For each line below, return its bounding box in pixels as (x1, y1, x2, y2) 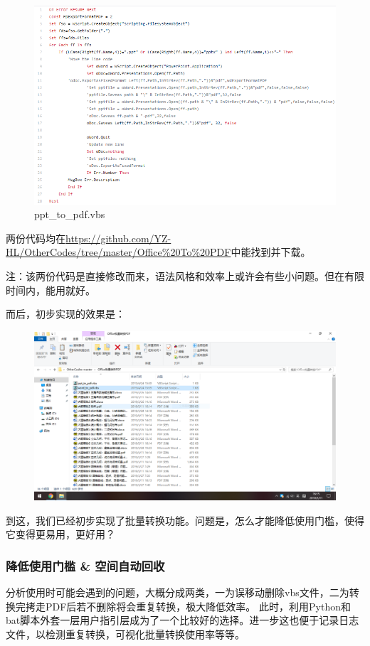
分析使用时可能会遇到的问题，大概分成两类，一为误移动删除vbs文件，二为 (6, 584, 349, 599)
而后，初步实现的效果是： (6, 306, 125, 321)
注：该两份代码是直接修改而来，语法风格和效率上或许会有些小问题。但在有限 (6, 269, 364, 284)
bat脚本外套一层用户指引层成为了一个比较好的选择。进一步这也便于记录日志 (6, 613, 359, 628)
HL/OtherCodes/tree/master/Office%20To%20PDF (6, 244, 231, 259)
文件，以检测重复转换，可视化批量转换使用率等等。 (6, 626, 245, 641)
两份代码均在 (6, 230, 65, 245)
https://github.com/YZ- (65, 230, 171, 245)
